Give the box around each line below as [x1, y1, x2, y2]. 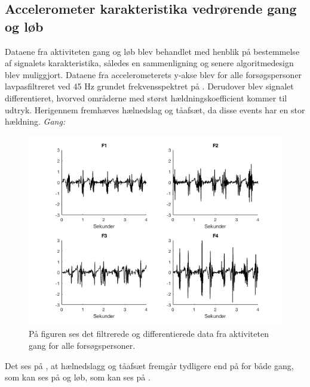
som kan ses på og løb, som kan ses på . [5, 371, 151, 383]
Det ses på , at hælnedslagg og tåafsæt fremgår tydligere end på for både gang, [5, 359, 294, 371]
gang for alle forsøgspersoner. [29, 339, 136, 351]
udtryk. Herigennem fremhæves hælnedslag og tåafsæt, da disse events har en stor [5, 103, 305, 116]
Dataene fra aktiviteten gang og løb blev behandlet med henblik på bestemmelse [5, 45, 300, 57]
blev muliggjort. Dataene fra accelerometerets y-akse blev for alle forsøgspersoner [5, 68, 302, 81]
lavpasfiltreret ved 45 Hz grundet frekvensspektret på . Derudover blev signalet [5, 80, 294, 92]
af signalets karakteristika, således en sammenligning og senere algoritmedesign [5, 57, 294, 69]
